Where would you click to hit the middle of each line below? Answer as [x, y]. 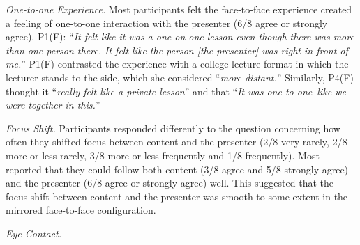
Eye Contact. [33, 233]
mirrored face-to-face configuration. [81, 210]
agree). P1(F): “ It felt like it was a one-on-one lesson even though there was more [180, 37]
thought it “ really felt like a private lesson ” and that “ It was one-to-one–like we [176, 91]
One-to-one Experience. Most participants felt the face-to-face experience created [179, 9]
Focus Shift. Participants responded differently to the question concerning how [173, 128]
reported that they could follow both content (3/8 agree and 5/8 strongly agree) [177, 169]
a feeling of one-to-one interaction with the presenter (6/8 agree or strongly [167, 23]
